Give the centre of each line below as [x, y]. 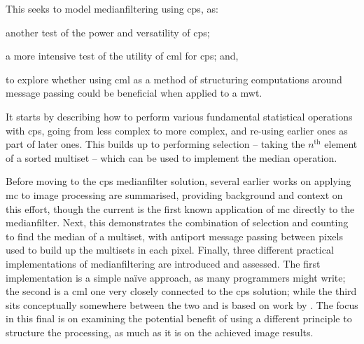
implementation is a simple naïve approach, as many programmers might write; [176, 277]
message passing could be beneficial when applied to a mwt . [134, 93]
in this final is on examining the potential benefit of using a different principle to [179, 318]
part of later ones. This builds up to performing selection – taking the [155, 144]
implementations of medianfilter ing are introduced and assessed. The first [163, 263]
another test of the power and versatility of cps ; [108, 32]
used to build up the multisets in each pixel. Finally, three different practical [170, 250]
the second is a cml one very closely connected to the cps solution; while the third [181, 291]
